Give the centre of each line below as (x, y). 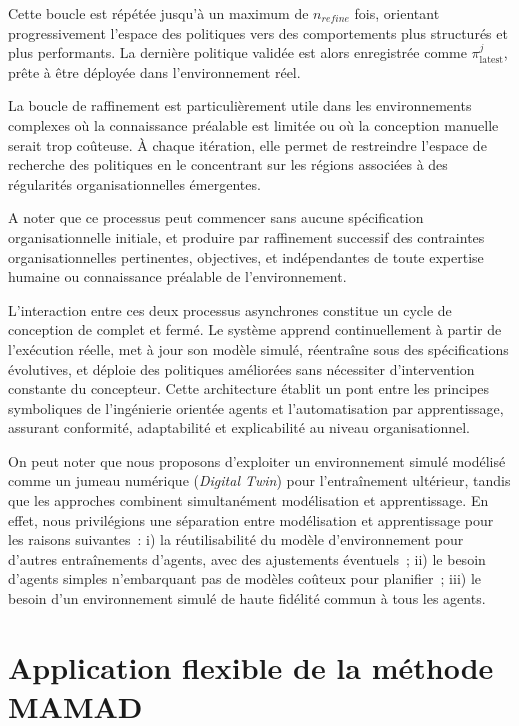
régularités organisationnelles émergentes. (134, 183)
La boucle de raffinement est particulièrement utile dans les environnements (240, 105)
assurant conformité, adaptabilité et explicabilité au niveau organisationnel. (239, 427)
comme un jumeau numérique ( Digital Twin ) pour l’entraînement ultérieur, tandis (259, 480)
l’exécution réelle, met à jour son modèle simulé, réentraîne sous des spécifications (258, 348)
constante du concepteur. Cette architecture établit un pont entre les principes (249, 388)
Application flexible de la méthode (251, 666)
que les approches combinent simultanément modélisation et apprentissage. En (248, 500)
